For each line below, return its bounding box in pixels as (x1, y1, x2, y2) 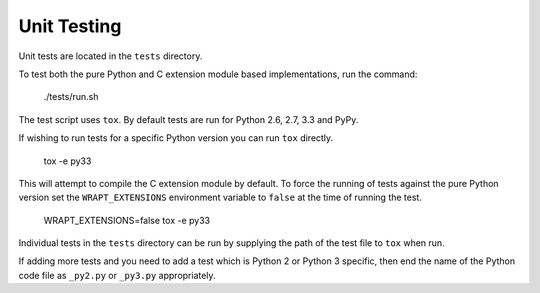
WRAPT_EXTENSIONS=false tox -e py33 (43, 214, 210, 226)
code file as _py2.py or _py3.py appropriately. (18, 269, 216, 281)
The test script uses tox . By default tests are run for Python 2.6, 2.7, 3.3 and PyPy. (18, 113, 359, 125)
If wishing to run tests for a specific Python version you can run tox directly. (18, 132, 334, 144)
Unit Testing (18, 15, 122, 37)
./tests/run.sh (43, 91, 99, 103)
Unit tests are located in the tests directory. (18, 50, 203, 62)
